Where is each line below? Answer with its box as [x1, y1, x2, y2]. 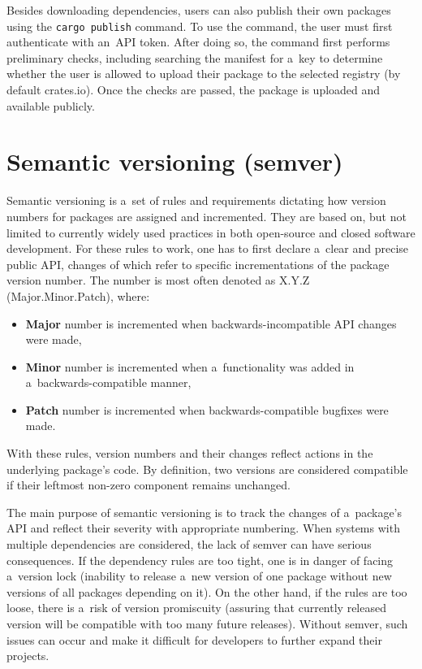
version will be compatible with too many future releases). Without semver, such [6, 615, 408, 632]
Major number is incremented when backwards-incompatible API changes [25, 315, 397, 332]
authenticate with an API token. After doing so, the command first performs [6, 33, 390, 50]
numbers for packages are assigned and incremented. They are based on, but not [6, 207, 407, 224]
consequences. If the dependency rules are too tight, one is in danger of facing [6, 551, 394, 568]
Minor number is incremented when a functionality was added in [25, 358, 355, 375]
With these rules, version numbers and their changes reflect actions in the [6, 445, 373, 462]
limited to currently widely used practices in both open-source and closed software [6, 224, 416, 241]
